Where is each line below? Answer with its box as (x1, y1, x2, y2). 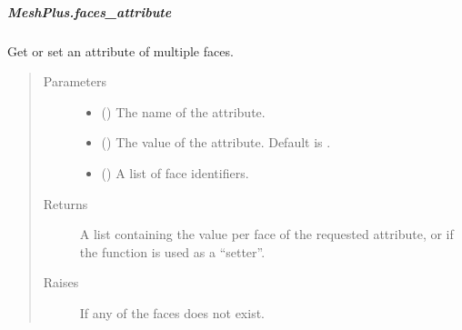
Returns (43, 194, 88, 213)
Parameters (43, 72, 106, 91)
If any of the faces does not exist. (79, 303, 266, 322)
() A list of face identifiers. (101, 163, 249, 182)
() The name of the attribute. (101, 102, 266, 121)
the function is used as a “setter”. (79, 242, 266, 261)
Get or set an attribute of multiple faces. (7, 41, 234, 60)
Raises (43, 273, 79, 292)
